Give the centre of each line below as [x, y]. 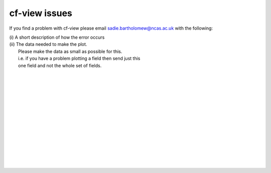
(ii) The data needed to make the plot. [48, 44]
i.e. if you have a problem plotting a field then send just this [79, 58]
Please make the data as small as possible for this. [70, 51]
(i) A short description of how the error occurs [57, 37]
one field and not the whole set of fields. [60, 65]
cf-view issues [41, 13]
